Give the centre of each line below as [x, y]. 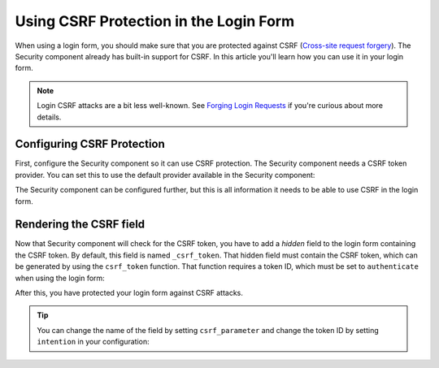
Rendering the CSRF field [80, 225]
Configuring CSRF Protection [90, 144]
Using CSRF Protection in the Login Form [155, 21]
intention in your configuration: [93, 342]
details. [49, 117]
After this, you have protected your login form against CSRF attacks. [129, 293]
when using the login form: [60, 278]
